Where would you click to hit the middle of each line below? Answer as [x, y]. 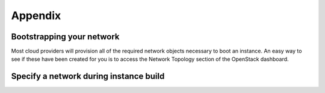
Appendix [36, 15]
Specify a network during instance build [88, 77]
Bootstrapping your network [65, 37]
